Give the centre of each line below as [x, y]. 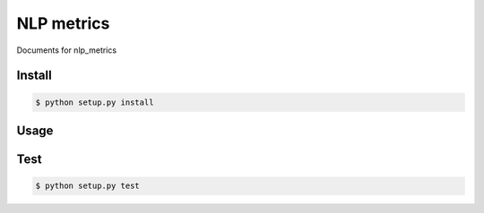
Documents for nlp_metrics [66, 50]
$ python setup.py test [88, 186]
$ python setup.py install [95, 102]
